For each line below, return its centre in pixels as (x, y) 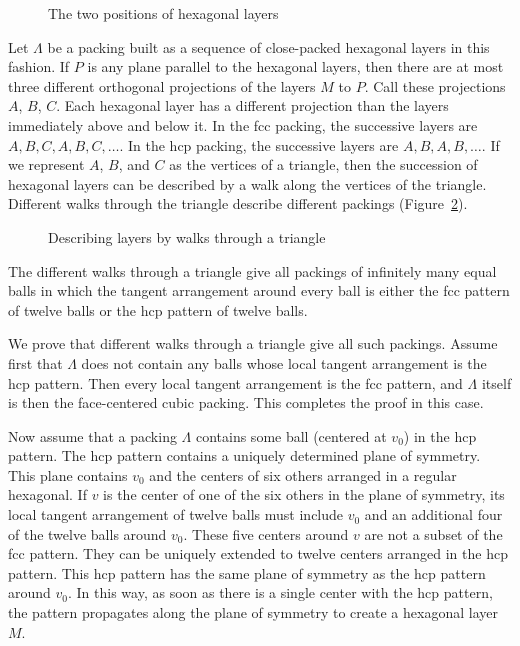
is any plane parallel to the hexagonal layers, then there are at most (295, 66)
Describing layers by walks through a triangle (187, 236)
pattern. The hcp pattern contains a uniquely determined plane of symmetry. (244, 455)
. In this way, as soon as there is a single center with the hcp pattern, (280, 592)
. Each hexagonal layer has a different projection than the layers (252, 105)
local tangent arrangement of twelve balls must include (176, 514)
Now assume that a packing (92, 435)
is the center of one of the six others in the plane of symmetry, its (304, 494)
